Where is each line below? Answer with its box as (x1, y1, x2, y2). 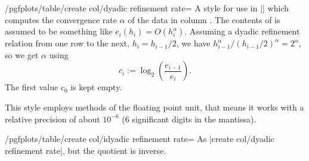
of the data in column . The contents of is (128, 13, 280, 26)
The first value (5, 81, 58, 93)
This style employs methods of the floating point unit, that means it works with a (5, 100, 304, 113)
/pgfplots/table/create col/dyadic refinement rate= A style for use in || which (5, 2, 289, 14)
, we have (176, 37, 211, 49)
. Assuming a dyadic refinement (184, 25, 300, 37)
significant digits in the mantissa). (132, 112, 257, 125)
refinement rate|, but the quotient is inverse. (5, 144, 166, 156)
